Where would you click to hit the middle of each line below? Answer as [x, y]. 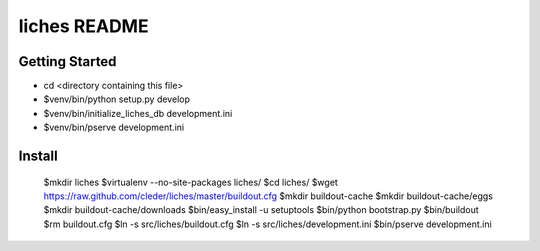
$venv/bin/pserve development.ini [114, 127]
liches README [83, 26]
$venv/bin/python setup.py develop [116, 99]
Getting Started [67, 61]
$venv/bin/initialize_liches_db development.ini [138, 113]
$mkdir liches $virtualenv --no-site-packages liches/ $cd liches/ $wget [191, 182]
